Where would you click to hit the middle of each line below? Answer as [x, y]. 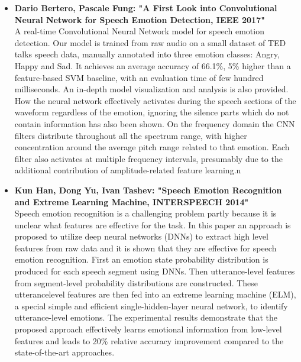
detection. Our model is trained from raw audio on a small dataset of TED [150, 42]
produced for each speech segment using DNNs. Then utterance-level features [155, 271]
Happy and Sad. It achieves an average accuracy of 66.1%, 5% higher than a [153, 65]
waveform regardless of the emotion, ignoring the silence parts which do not [152, 112]
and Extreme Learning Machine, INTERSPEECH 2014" [132, 201]
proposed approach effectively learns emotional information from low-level [148, 329]
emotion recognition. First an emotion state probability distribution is [141, 259]
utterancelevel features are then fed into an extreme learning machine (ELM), [155, 294]
